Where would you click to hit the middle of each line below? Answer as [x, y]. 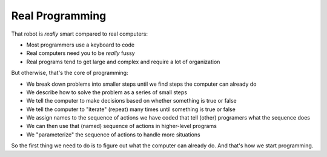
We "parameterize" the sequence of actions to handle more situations [113, 134]
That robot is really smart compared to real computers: [80, 34]
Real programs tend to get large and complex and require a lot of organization [123, 62]
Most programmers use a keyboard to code [81, 45]
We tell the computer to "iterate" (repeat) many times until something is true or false [131, 109]
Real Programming [59, 16]
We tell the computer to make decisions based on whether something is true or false [131, 101]
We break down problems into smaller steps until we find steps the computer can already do [141, 84]
